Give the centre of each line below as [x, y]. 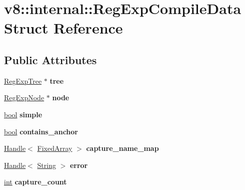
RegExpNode [24, 98]
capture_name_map [122, 148]
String [46, 165]
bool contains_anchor [41, 131]
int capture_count [35, 182]
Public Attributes [50, 59]
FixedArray [55, 148]
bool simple [23, 114]
